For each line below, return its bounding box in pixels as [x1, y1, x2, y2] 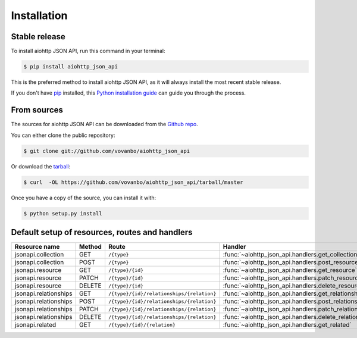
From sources [11, 105, 64, 115]
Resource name [14, 243, 60, 251]
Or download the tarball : [11, 162, 71, 170]
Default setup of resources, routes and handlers [11, 227, 193, 237]
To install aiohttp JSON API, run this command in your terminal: [11, 48, 165, 55]
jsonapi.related [14, 321, 57, 329]
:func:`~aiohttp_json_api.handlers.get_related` [223, 321, 352, 329]
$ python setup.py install [23, 210, 102, 217]
